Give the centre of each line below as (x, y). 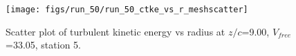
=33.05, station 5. (43, 45)
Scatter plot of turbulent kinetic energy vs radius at (115, 31)
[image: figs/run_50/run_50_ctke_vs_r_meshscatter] (127, 10)
